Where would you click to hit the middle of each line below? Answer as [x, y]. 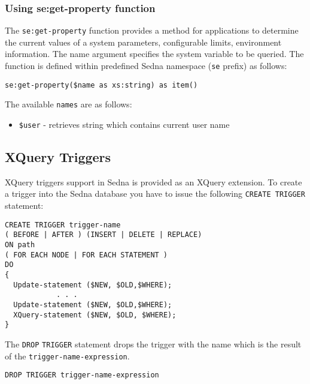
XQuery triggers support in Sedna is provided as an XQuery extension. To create [154, 181]
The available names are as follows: [69, 104]
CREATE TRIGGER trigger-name [63, 225]
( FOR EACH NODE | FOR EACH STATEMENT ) [86, 255]
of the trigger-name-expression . [67, 355]
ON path [20, 245]
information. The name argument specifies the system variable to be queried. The [154, 54]
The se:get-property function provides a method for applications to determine [152, 30]
